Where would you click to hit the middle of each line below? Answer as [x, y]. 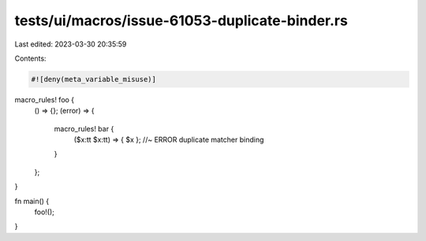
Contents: [30, 58]
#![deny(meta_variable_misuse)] [94, 79]
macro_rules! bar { [84, 128]
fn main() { [32, 201]
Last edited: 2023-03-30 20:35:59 [71, 44]
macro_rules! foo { [45, 99]
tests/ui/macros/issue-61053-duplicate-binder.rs [181, 20]
